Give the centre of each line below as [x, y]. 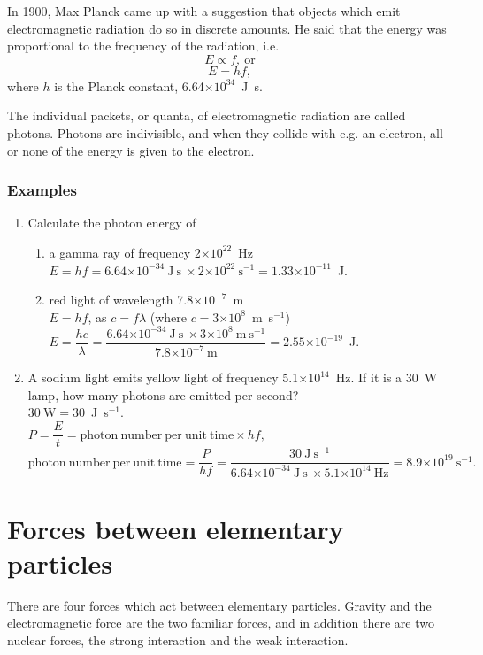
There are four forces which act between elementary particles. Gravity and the [219, 605]
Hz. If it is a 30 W [387, 378]
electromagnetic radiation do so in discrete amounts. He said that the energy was [227, 28]
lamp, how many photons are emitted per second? [163, 394]
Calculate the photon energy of [112, 223]
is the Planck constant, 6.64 [129, 85]
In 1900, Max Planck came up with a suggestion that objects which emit [204, 11]
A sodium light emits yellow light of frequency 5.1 [163, 378]
